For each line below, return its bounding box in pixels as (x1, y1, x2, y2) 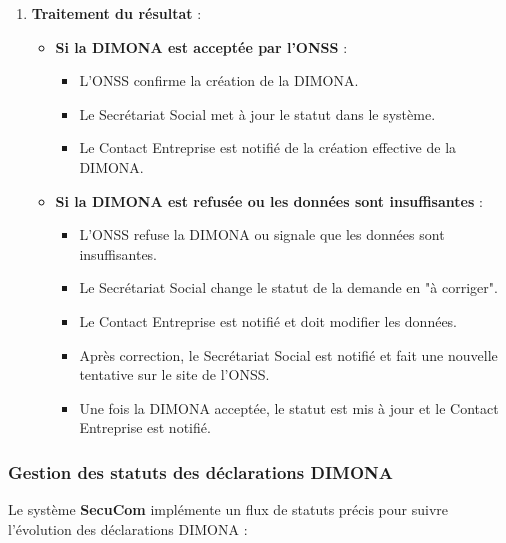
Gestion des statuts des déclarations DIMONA (8, 459, 393, 484)
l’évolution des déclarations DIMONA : (8, 518, 248, 539)
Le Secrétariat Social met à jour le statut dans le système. (79, 103, 436, 124)
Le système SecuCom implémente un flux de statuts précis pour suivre (8, 499, 448, 520)
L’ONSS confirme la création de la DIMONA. (79, 70, 359, 91)
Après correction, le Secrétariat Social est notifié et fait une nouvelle (79, 344, 498, 365)
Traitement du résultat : (31, 3, 202, 23)
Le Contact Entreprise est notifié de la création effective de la (79, 137, 457, 158)
